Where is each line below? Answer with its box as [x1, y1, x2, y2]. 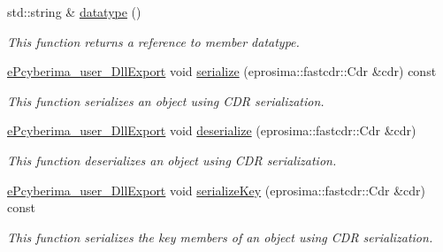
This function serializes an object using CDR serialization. [7, 91, 325, 110]
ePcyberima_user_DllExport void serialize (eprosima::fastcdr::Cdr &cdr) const [7, 62, 437, 80]
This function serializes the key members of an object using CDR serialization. [7, 227, 433, 246]
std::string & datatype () [7, 3, 141, 20]
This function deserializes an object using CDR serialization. [7, 150, 337, 169]
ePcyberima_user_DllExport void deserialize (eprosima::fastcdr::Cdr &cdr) [7, 121, 416, 140]
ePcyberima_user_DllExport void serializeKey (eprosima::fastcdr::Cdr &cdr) [7, 180, 425, 199]
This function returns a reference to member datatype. [7, 32, 300, 50]
